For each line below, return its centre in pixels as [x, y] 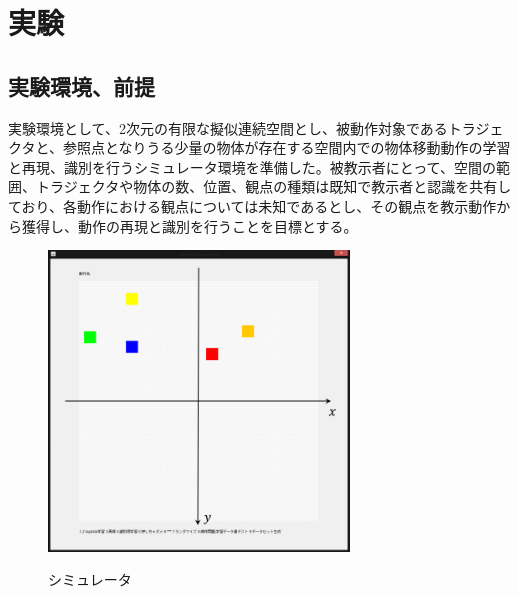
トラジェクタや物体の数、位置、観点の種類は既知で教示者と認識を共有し [273, 186]
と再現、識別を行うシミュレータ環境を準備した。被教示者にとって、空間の [252, 166]
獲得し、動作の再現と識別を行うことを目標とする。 [189, 225]
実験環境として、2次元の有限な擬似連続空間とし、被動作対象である [228, 127]
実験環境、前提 [81, 85]
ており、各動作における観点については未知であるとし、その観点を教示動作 [252, 205]
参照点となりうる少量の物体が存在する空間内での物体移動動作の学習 [286, 147]
